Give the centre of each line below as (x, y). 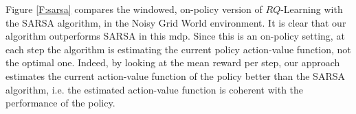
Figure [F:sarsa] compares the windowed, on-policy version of (134, 9)
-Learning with (312, 9)
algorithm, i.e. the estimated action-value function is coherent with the (155, 89)
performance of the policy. (60, 103)
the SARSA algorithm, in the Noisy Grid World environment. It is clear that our (176, 22)
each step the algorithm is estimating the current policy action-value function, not (178, 49)
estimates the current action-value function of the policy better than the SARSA (175, 75)
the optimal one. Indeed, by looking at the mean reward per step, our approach (173, 62)
